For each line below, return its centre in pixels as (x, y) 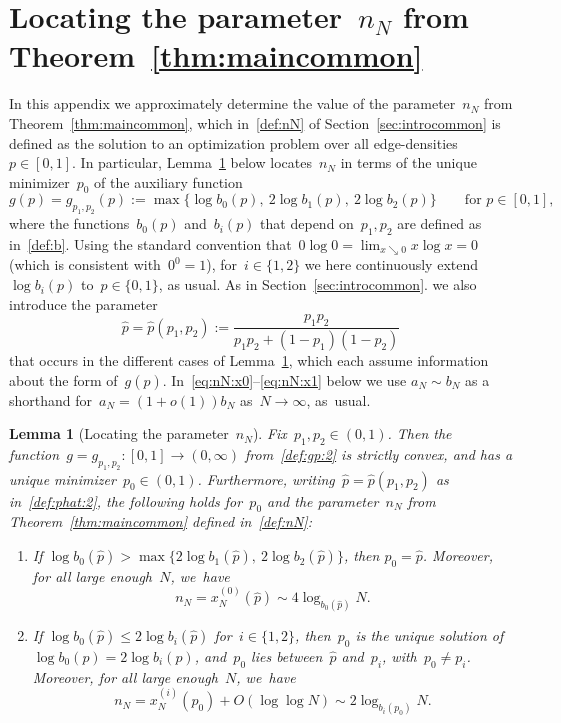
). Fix (269, 433)
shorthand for (51, 399)
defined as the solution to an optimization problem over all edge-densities (233, 142)
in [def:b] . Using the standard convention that (150, 244)
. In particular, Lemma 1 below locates (192, 162)
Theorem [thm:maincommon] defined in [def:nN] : (160, 521)
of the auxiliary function (168, 181)
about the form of (63, 379)
